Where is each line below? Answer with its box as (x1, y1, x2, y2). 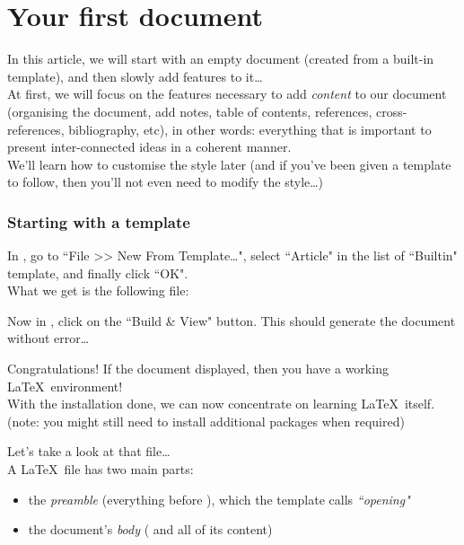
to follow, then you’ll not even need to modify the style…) (7, 172, 324, 191)
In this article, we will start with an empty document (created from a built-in (7, 49, 434, 68)
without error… (7, 329, 90, 347)
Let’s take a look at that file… (7, 442, 171, 461)
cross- (376, 101, 407, 120)
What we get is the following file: (7, 281, 189, 300)
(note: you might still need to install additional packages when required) (7, 411, 405, 430)
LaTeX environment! (7, 376, 123, 395)
